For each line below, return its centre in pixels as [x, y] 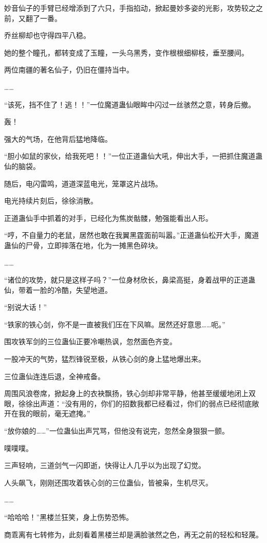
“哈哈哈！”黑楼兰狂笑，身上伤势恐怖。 [69, 517]
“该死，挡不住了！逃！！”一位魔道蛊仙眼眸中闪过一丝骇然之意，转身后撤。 [130, 104]
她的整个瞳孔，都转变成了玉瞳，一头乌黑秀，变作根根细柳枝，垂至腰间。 [126, 52]
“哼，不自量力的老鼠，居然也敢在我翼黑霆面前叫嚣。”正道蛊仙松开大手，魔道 [132, 235]
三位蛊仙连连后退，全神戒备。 [54, 376]
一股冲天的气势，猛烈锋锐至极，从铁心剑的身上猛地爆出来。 [105, 359]
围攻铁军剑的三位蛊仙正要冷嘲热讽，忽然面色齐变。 [90, 341]
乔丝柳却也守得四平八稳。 [47, 35]
